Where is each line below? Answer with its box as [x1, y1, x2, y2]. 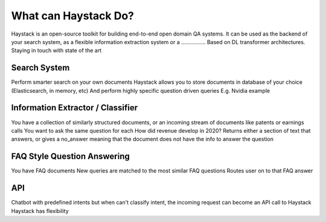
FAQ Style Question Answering [11, 151, 130, 162]
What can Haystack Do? [11, 9, 134, 22]
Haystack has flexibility [11, 207, 69, 214]
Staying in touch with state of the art [11, 47, 102, 54]
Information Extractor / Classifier [11, 103, 138, 113]
